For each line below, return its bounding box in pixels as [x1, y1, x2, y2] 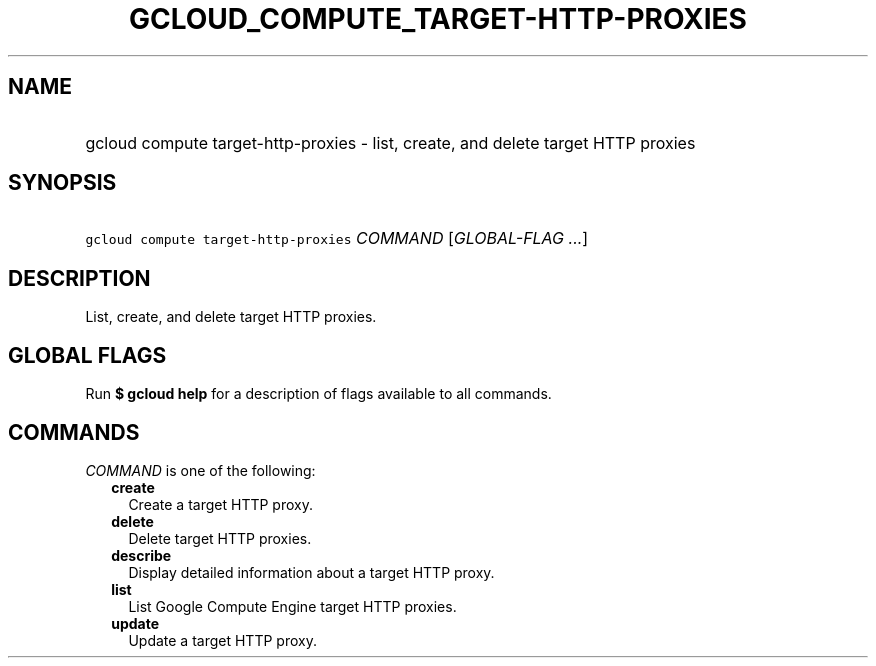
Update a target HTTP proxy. [128, 631, 317, 649]
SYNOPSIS [8, 170, 117, 196]
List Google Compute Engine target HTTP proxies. [128, 597, 457, 615]
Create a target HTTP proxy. [128, 495, 313, 513]
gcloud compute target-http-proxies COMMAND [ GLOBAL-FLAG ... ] [85, 228, 589, 249]
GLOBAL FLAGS [8, 342, 167, 368]
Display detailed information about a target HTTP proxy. [128, 563, 495, 581]
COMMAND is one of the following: [85, 461, 316, 479]
